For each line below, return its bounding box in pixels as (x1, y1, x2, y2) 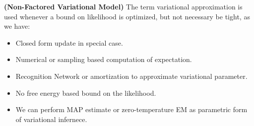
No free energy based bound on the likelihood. (15, 87, 156, 98)
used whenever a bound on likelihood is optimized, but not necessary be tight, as (4, 11, 250, 21)
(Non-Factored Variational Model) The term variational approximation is (4, 1, 243, 11)
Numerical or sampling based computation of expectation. (15, 54, 192, 64)
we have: (4, 21, 30, 31)
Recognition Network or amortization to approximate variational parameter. (15, 70, 248, 81)
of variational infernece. (15, 114, 87, 124)
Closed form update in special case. (15, 37, 123, 48)
